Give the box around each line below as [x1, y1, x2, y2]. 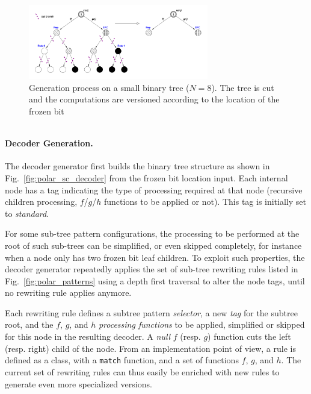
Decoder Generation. [5, 137, 93, 149]
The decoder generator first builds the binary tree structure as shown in [5, 160, 270, 172]
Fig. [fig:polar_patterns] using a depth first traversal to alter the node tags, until [5, 274, 305, 287]
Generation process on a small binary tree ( [29, 81, 189, 93]
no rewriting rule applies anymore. [5, 286, 132, 299]
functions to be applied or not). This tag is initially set [103, 195, 306, 208]
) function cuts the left [208, 330, 291, 343]
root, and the [5, 318, 54, 331]
